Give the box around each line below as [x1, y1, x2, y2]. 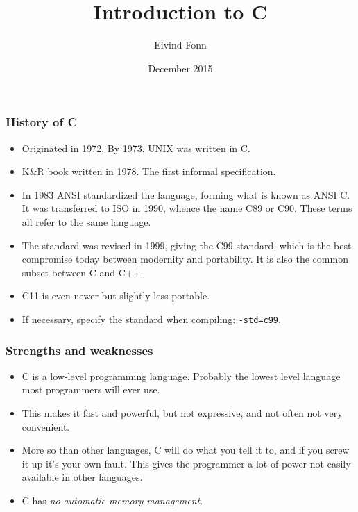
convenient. [22, 419, 70, 433]
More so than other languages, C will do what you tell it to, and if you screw [22, 443, 350, 457]
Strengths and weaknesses [6, 341, 153, 358]
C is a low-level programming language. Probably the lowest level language [22, 368, 341, 383]
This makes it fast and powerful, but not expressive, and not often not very [22, 406, 343, 420]
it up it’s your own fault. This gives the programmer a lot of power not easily [22, 456, 351, 470]
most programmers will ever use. [22, 382, 160, 397]
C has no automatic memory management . [22, 493, 203, 507]
